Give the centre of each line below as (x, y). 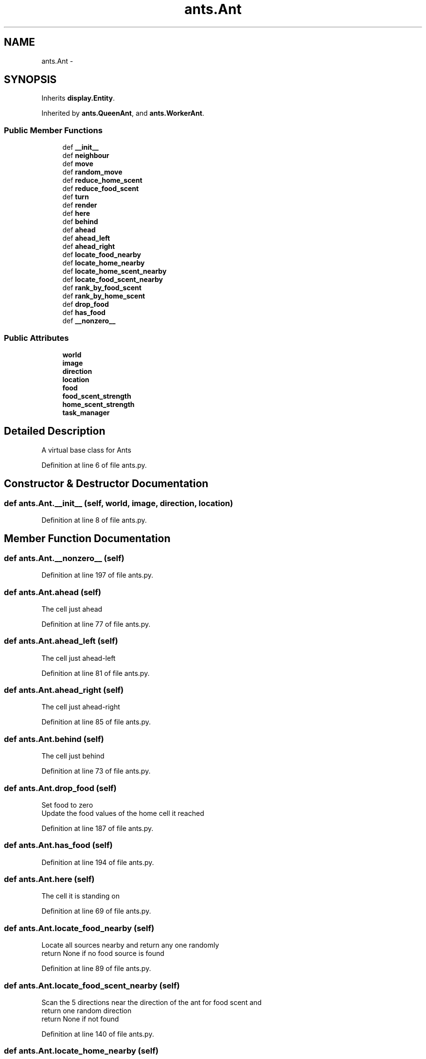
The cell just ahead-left (79, 658)
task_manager (86, 412)
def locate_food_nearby (102, 255)
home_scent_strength (98, 404)
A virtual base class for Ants (86, 450)
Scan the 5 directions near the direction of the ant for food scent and (151, 1002)
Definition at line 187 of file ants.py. (98, 828)
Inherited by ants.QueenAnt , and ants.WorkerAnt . (123, 113)
